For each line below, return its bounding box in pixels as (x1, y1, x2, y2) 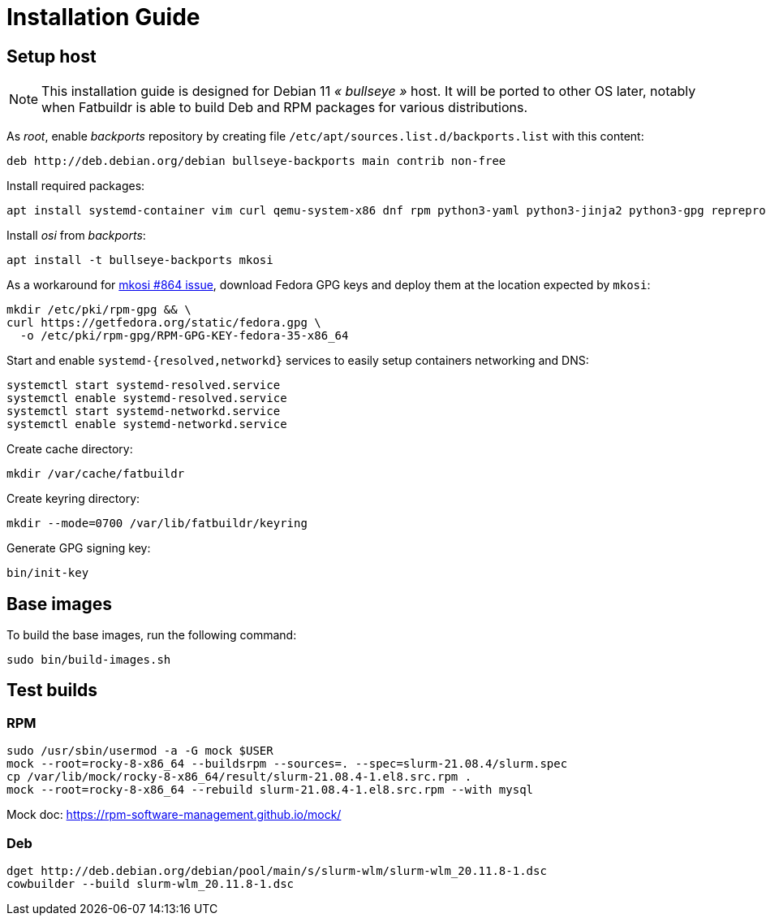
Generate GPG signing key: (6, 541, 151, 556)
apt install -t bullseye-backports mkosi (6, 253, 273, 267)
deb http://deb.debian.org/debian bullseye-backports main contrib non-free (6, 154, 506, 168)
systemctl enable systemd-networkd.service (6, 418, 287, 431)
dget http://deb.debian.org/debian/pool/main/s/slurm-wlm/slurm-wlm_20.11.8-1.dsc (6, 864, 547, 877)
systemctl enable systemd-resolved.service (6, 392, 287, 405)
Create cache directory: (6, 442, 133, 457)
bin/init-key (6, 566, 89, 580)
